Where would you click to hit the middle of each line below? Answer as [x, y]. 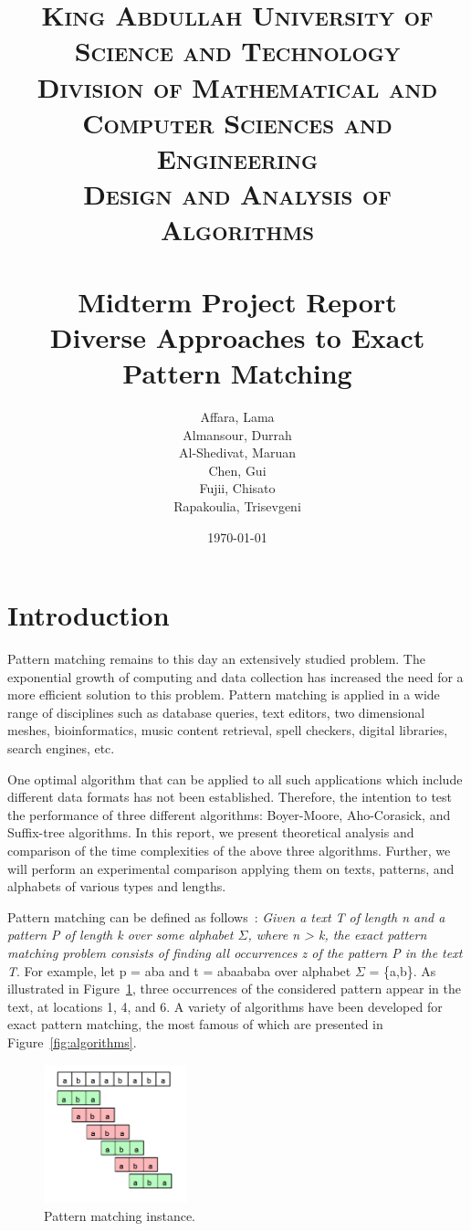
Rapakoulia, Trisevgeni [237, 505]
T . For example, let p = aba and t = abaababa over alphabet [179, 970]
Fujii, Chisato [237, 488]
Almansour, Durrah [237, 434]
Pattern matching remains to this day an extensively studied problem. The [216, 659]
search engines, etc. [61, 748]
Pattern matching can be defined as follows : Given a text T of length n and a [226, 916]
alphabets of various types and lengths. [117, 886]
